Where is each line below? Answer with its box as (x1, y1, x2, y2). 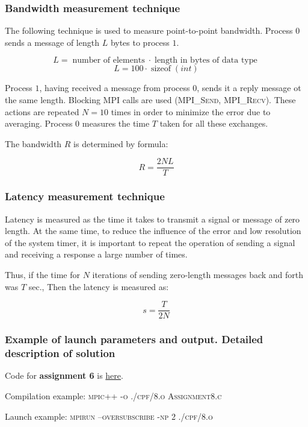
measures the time (82, 117, 150, 130)
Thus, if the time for (5, 268, 80, 281)
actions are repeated (5, 105, 79, 118)
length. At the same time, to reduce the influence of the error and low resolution (5, 224, 301, 237)
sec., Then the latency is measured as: (28, 280, 169, 293)
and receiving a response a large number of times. (5, 248, 188, 261)
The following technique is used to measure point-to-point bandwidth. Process (5, 24, 293, 37)
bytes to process (110, 36, 170, 48)
